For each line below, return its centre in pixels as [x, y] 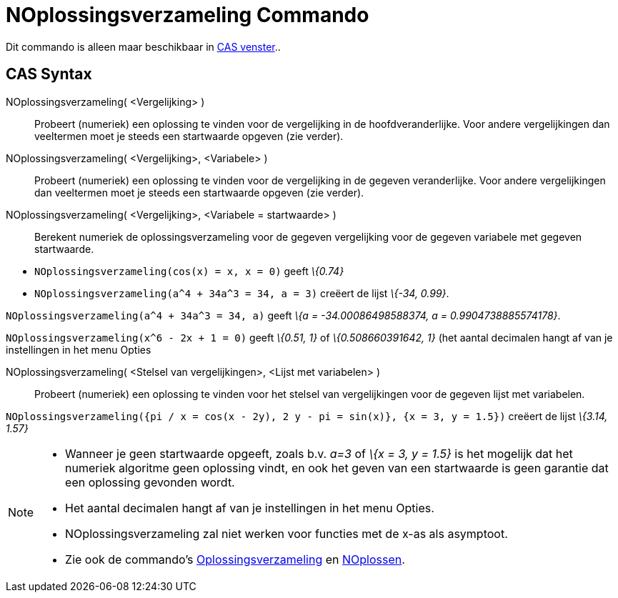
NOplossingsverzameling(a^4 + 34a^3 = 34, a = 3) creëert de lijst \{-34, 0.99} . [242, 293]
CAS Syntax [49, 74]
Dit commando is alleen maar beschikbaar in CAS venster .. [143, 46]
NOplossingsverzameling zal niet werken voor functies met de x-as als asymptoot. [286, 533]
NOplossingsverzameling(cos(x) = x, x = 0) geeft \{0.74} [189, 271]
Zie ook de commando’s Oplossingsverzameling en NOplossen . [235, 559]
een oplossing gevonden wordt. [150, 482]
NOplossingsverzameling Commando [188, 15]
